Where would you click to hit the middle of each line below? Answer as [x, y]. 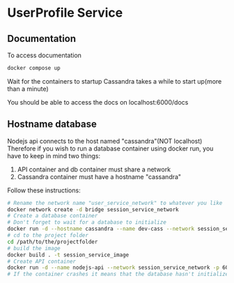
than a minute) [28, 89]
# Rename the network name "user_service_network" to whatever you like [115, 203]
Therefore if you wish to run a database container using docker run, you [110, 148]
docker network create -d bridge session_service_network [93, 209]
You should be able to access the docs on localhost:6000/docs [98, 102]
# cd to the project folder [48, 236]
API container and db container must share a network [94, 169]
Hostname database [52, 124]
